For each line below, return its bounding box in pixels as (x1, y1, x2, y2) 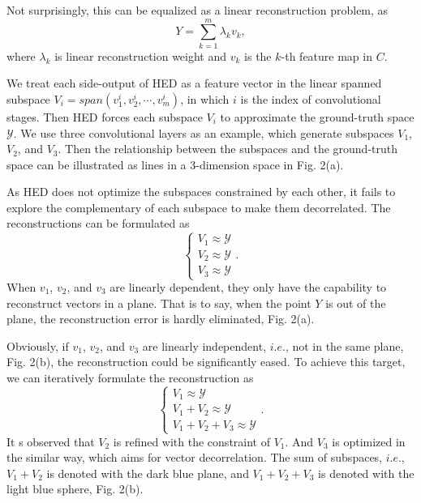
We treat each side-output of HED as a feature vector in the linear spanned (6, 75, 382, 92)
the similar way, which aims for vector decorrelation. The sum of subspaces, (6, 449, 383, 466)
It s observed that (6, 433, 95, 450)
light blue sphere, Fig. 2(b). (6, 480, 144, 497)
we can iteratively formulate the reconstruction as (6, 369, 254, 386)
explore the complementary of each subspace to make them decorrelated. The (6, 198, 391, 215)
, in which (180, 90, 230, 107)
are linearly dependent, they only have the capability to (110, 279, 387, 296)
